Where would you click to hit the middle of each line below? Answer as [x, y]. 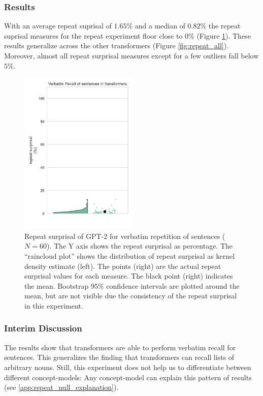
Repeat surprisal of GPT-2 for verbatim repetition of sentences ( [125, 236]
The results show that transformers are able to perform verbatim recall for [120, 347]
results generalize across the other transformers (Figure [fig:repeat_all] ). [117, 45]
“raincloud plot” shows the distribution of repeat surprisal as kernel [130, 255]
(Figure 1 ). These [224, 35]
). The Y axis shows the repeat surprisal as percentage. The [140, 246]
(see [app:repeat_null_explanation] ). [61, 387]
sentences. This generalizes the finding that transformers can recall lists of [119, 357]
